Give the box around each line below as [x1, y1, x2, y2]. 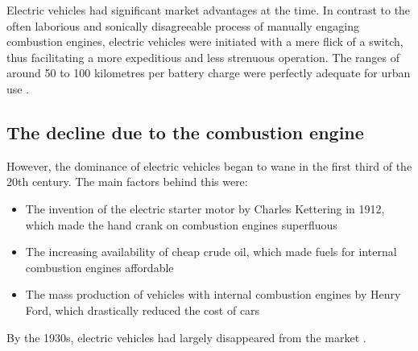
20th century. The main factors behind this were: [6, 173, 248, 190]
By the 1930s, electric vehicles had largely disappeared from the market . [6, 328, 366, 345]
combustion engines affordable [25, 258, 174, 275]
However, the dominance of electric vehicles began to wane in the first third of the [6, 157, 412, 174]
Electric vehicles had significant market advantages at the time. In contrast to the [6, 2, 411, 18]
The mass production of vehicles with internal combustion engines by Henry [25, 286, 401, 303]
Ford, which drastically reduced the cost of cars [25, 301, 260, 318]
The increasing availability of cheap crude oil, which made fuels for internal [25, 243, 397, 260]
